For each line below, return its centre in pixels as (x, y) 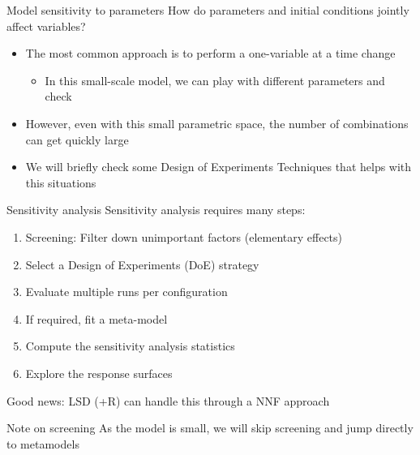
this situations (61, 182)
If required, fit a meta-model (96, 318)
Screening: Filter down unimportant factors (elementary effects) (184, 236)
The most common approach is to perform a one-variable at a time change (210, 53)
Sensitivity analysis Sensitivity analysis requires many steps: (156, 210)
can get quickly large (77, 139)
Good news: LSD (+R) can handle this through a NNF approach (168, 400)
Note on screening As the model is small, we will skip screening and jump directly (210, 428)
